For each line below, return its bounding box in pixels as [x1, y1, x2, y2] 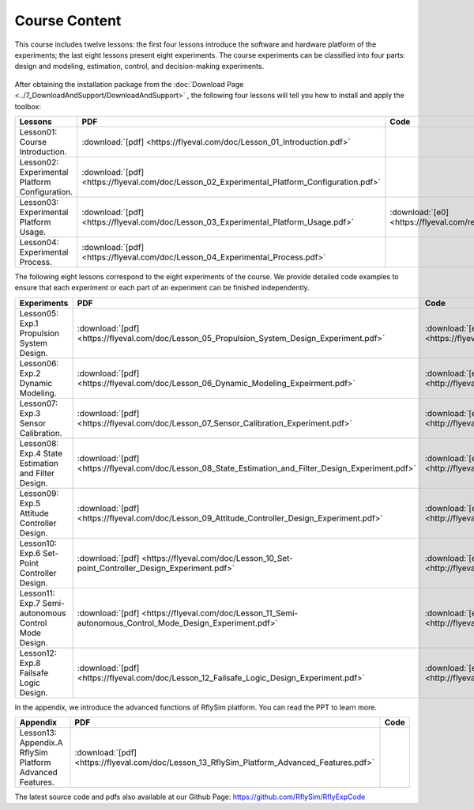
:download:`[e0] [389, 206, 450, 218]
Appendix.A [19, 737, 63, 748]
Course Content [14, 12, 122, 29]
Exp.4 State [19, 448, 63, 459]
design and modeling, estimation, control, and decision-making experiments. [14, 62, 265, 71]
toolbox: [14, 101, 41, 111]
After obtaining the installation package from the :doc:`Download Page [14, 79, 244, 89]
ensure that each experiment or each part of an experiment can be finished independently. [14, 283, 310, 293]
